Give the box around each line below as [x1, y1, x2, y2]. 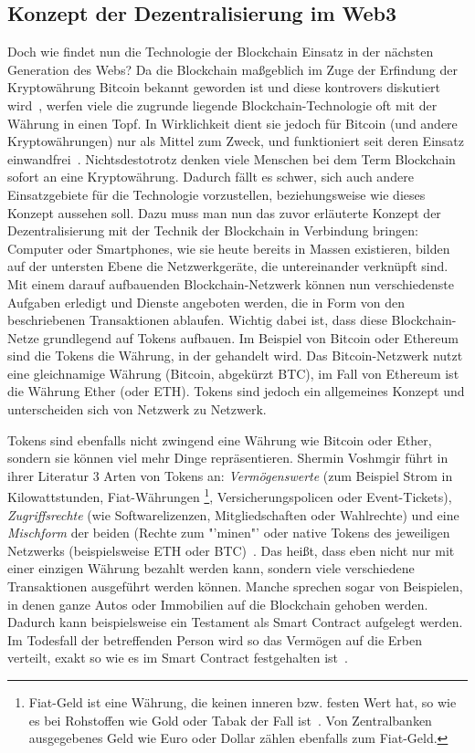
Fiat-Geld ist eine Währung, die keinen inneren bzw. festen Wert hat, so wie [28, 693, 457, 712]
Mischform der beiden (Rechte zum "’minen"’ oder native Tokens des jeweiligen [7, 523, 450, 542]
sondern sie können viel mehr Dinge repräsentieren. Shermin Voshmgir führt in [7, 448, 449, 467]
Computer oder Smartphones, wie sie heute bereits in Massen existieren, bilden [7, 238, 450, 257]
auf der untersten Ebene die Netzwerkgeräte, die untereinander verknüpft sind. [7, 256, 449, 276]
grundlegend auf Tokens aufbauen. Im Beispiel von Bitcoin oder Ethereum [43, 328, 459, 347]
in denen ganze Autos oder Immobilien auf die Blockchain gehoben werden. [7, 594, 428, 613]
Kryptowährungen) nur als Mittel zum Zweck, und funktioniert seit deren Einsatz [7, 131, 464, 151]
